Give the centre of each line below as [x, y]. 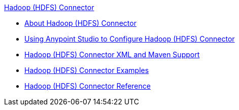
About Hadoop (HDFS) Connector [80, 23]
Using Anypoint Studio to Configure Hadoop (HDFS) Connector [130, 39]
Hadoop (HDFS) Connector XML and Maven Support [112, 54]
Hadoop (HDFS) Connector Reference [88, 86]
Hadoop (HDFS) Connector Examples [87, 70]
